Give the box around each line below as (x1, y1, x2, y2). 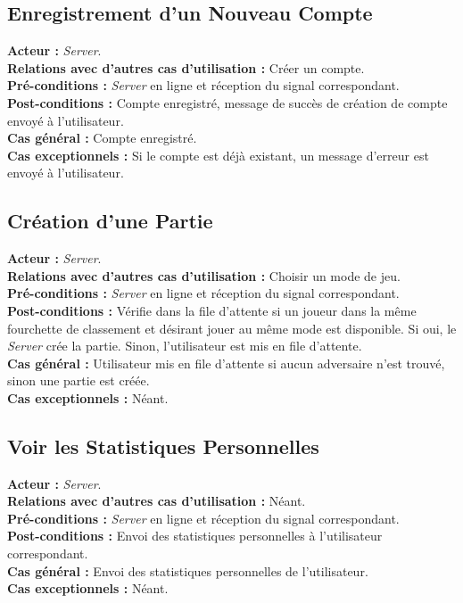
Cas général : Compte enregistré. (7, 128, 197, 147)
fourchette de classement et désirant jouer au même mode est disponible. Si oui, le (7, 318, 457, 337)
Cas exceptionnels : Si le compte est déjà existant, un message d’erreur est (7, 145, 429, 164)
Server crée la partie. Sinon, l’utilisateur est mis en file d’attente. (7, 336, 362, 355)
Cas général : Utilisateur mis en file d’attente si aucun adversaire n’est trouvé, (7, 353, 445, 372)
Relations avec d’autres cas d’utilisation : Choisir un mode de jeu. (7, 266, 401, 285)
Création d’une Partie (7, 207, 213, 235)
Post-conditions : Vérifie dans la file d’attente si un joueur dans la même (7, 301, 417, 319)
